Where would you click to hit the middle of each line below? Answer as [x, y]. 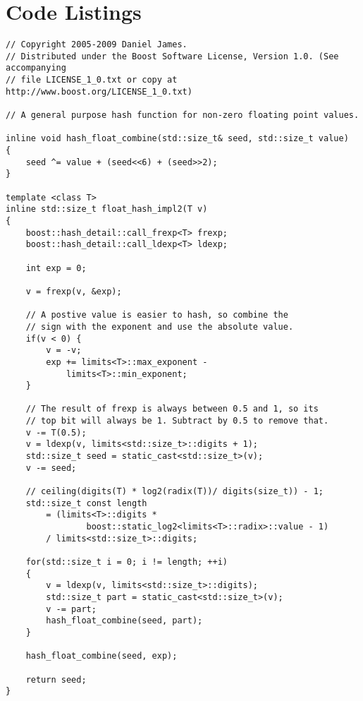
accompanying [36, 68]
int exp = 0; [56, 268]
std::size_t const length [86, 503]
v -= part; [71, 609]
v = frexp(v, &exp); [74, 291]
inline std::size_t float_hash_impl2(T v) [107, 209]
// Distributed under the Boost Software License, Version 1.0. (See [172, 56]
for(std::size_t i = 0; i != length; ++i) [127, 562]
